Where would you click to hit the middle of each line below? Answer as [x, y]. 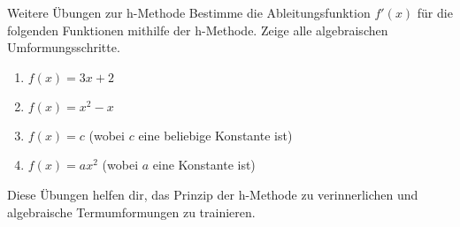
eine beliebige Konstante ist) [215, 135]
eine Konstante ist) [204, 165]
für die [435, 12]
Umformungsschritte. [64, 47]
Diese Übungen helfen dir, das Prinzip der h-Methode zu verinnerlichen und [213, 194]
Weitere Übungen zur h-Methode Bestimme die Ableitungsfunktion [189, 12]
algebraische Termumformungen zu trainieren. [131, 212]
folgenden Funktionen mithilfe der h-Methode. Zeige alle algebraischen [198, 30]
